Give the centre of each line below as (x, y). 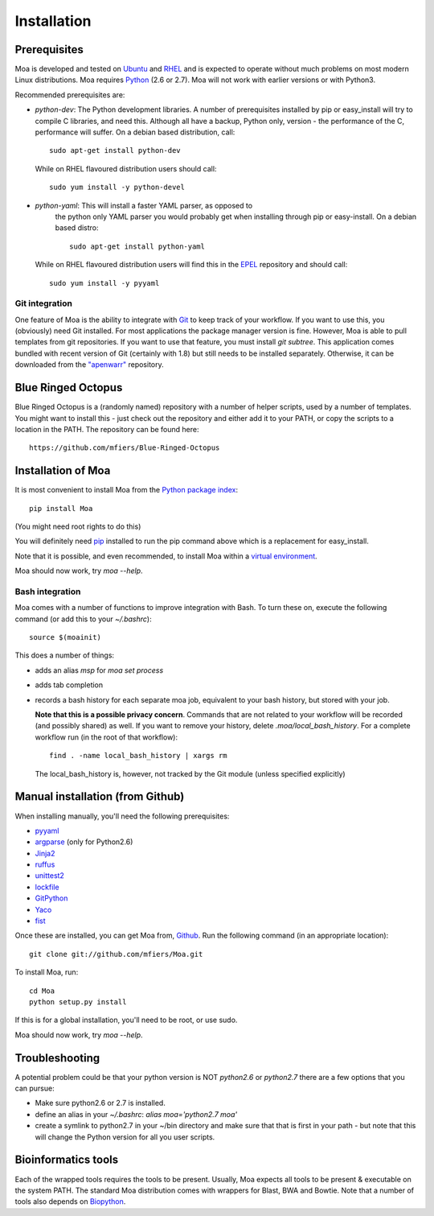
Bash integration (48, 592)
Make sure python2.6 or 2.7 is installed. (100, 1103)
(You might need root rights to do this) (78, 526)
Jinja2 (45, 853)
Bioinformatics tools (67, 1160)
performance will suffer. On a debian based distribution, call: (135, 132)
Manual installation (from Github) (100, 797)
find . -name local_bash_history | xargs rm (139, 756)
